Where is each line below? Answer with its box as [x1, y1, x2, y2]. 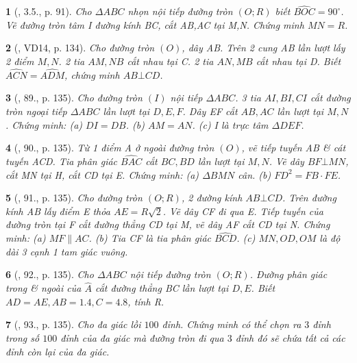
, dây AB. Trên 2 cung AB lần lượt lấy [182, 40, 345, 55]
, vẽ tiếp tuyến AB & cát [241, 140, 346, 155]
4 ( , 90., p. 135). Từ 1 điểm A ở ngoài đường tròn [5, 140, 214, 155]
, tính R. [127, 294, 164, 308]
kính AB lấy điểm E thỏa [5, 203, 110, 218]
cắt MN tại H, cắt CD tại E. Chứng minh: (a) [5, 167, 199, 181]
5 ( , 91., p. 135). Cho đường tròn [5, 190, 143, 205]
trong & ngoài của [5, 281, 82, 295]
